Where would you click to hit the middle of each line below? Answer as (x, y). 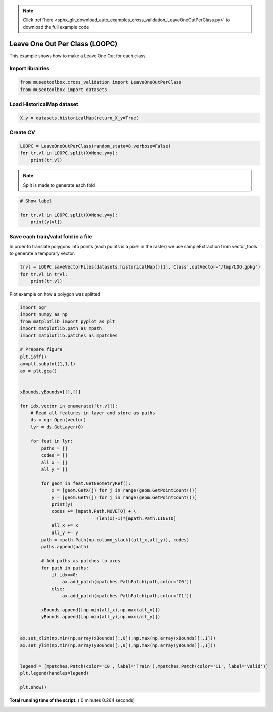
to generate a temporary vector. (42, 253)
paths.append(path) (65, 547)
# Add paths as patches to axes (81, 561)
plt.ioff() (33, 357)
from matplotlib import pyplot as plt (67, 321)
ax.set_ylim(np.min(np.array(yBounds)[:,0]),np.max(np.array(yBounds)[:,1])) (118, 645)
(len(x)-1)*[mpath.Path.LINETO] (136, 518)
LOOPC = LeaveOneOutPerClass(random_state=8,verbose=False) (95, 146)
